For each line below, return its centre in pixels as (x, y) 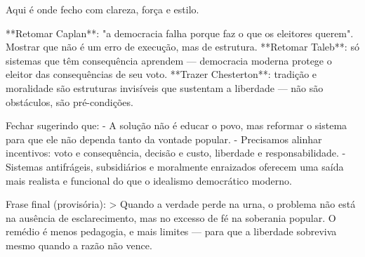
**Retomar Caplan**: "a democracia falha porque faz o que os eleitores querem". (180, 33)
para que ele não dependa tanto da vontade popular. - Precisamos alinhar (164, 139)
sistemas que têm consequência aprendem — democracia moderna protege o (169, 60)
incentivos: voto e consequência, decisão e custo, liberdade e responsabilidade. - (176, 153)
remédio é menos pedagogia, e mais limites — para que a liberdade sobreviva (171, 231)
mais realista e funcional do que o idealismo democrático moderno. (149, 180)
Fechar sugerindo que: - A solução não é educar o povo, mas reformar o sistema (177, 125)
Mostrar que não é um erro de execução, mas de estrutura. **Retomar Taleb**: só (182, 47)
